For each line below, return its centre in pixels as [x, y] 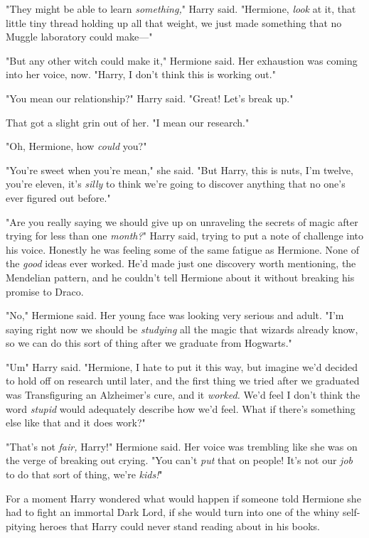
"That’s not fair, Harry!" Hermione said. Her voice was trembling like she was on [182, 446]
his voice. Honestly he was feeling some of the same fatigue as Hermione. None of [183, 249]
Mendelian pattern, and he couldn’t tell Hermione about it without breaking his [180, 277]
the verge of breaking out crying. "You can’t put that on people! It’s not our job [180, 460]
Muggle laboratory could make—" [79, 37]
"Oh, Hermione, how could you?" [76, 146]
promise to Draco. [45, 291]
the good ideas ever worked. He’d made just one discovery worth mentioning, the [181, 263]
